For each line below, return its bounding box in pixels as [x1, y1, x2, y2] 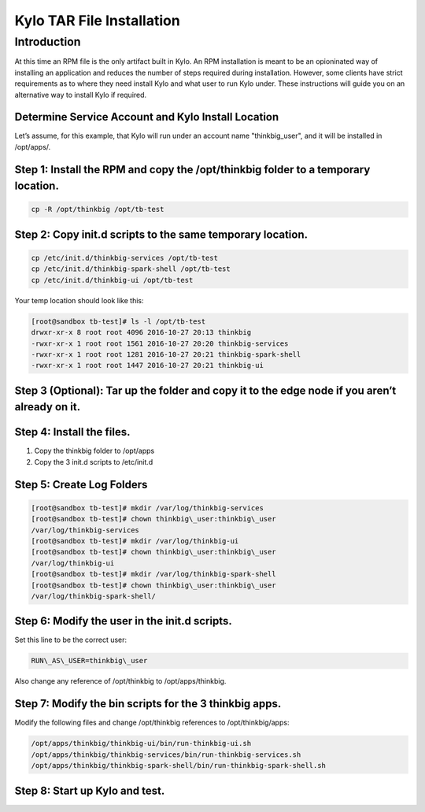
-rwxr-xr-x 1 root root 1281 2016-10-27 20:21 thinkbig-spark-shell [31, 350, 301, 358]
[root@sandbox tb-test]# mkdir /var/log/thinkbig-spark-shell [31, 569, 276, 579]
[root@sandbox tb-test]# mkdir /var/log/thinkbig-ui [31, 536, 239, 546]
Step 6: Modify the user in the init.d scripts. [14, 614, 232, 628]
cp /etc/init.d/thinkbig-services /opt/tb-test [31, 254, 218, 263]
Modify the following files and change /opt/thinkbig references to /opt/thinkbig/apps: [14, 717, 290, 728]
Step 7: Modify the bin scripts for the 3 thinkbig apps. [14, 697, 282, 710]
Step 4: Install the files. [14, 425, 131, 439]
